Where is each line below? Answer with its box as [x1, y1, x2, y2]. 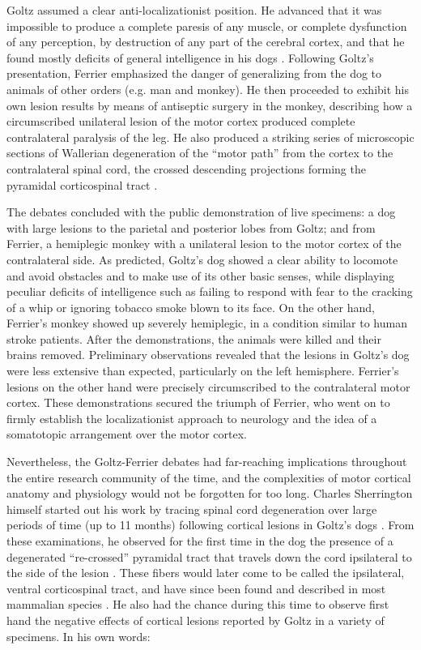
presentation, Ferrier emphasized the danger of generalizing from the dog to [6, 65, 382, 82]
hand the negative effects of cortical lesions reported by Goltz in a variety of [6, 611, 385, 628]
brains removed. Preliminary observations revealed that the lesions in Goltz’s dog [6, 346, 410, 363]
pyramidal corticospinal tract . [6, 176, 158, 193]
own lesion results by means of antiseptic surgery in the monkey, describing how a [6, 96, 413, 113]
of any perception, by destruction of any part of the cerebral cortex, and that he [6, 33, 405, 50]
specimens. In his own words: [6, 627, 151, 644]
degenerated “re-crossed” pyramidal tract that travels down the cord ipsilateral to [6, 548, 412, 565]
